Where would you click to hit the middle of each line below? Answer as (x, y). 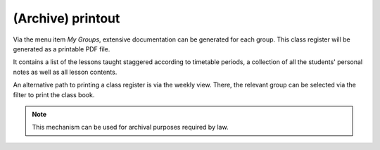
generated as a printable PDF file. (62, 49)
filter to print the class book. (54, 94)
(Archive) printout (66, 18)
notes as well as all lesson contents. (65, 72)
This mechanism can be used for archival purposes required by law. (130, 127)
